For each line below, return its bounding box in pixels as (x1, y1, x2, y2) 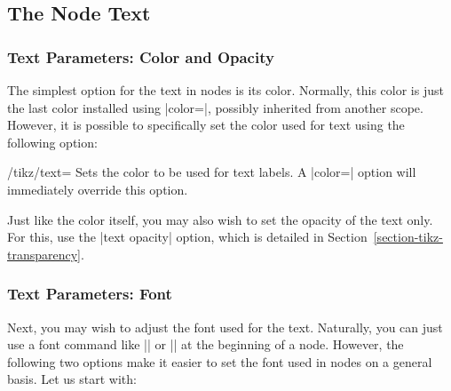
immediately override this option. (7, 180, 188, 198)
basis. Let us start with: (7, 370, 137, 388)
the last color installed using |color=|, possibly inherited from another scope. (7, 98, 423, 116)
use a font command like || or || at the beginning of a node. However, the (7, 335, 404, 354)
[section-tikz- (373, 227, 443, 246)
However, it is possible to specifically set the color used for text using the (7, 116, 405, 134)
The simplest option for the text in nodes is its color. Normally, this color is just (7, 81, 444, 99)
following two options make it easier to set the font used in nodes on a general (7, 352, 432, 371)
